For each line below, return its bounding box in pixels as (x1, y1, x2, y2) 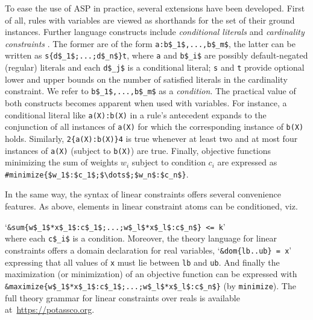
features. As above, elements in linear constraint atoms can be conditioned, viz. (5, 200, 298, 213)
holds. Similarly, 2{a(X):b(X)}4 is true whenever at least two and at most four (5, 132, 298, 144)
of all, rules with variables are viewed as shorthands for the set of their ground (5, 13, 295, 26)
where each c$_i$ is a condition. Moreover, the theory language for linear (5, 232, 277, 245)
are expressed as (217, 156, 277, 168)
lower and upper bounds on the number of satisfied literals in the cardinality (5, 72, 288, 85)
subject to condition (131, 156, 206, 168)
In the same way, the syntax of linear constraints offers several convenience (5, 188, 281, 200)
